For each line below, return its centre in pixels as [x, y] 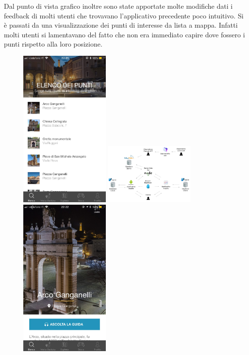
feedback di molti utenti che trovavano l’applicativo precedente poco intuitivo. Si [124, 15]
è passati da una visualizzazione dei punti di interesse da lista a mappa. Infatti [121, 25]
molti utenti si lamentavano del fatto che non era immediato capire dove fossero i [124, 34]
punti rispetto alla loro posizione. [53, 44]
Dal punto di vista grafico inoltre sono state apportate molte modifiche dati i [118, 6]
